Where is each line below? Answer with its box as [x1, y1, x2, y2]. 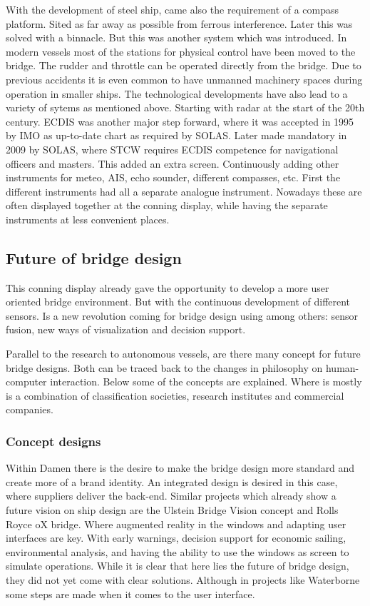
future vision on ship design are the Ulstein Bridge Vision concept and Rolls [6, 503, 339, 517]
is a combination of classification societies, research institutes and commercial [6, 388, 344, 403]
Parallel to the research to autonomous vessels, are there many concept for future [6, 346, 361, 361]
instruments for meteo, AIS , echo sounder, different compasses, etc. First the [6, 170, 341, 185]
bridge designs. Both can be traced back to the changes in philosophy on [6, 360, 323, 375]
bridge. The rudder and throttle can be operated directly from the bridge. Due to [6, 58, 361, 73]
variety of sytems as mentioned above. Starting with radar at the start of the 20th [6, 100, 365, 115]
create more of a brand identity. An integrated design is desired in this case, [6, 474, 338, 489]
